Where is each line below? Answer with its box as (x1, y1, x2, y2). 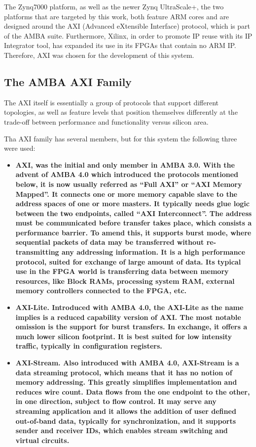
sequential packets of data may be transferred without (15, 237, 204, 247)
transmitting (15, 247, 59, 257)
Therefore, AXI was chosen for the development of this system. (4, 49, 194, 60)
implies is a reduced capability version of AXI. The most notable (15, 312, 241, 322)
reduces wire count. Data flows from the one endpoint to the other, (15, 386, 250, 397)
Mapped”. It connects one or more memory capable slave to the (15, 188, 237, 199)
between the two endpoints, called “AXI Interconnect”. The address (15, 208, 252, 218)
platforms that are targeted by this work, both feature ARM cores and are (4, 11, 229, 21)
